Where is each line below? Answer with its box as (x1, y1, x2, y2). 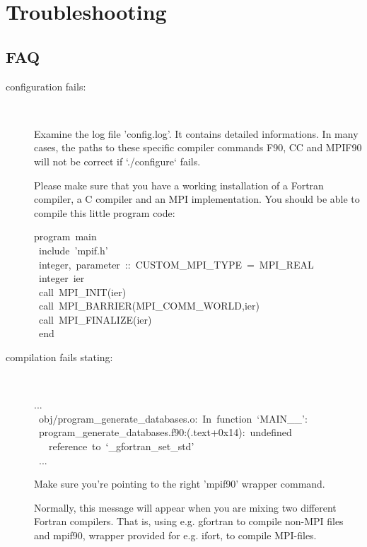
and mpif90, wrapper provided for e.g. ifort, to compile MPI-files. (34, 528, 317, 543)
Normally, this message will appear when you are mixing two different (34, 500, 337, 514)
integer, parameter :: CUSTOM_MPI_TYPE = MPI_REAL (38, 257, 314, 271)
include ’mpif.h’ (38, 242, 108, 257)
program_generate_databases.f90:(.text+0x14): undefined (38, 425, 292, 440)
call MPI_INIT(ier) (38, 284, 127, 299)
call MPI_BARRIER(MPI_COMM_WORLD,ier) (38, 298, 260, 313)
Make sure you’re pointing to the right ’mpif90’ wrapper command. (34, 476, 325, 491)
